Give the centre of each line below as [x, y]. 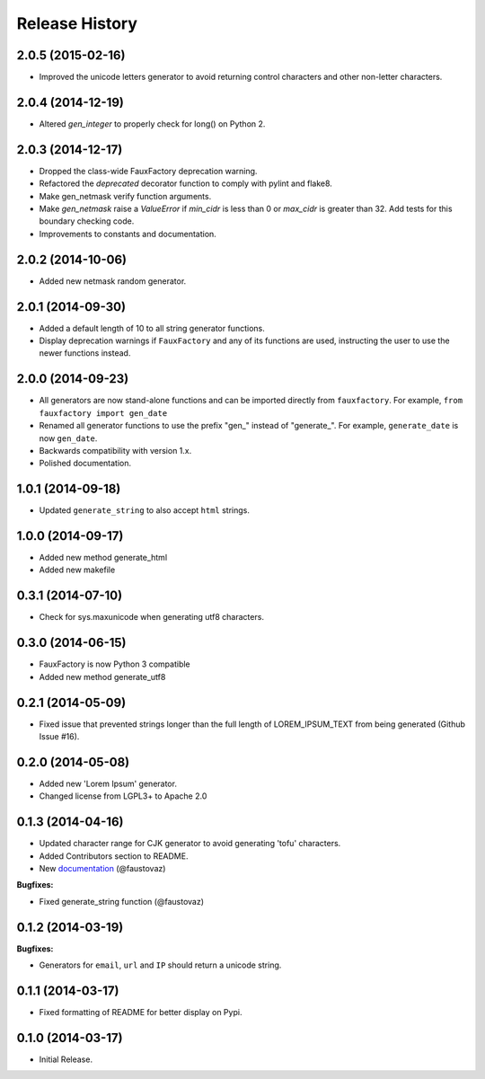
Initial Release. [66, 1059]
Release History [77, 23]
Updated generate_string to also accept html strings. [145, 510]
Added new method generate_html [103, 558]
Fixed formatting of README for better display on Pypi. [141, 1012]
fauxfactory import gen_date [103, 413]
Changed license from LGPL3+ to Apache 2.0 [123, 796]
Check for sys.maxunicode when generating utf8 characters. [152, 617]
